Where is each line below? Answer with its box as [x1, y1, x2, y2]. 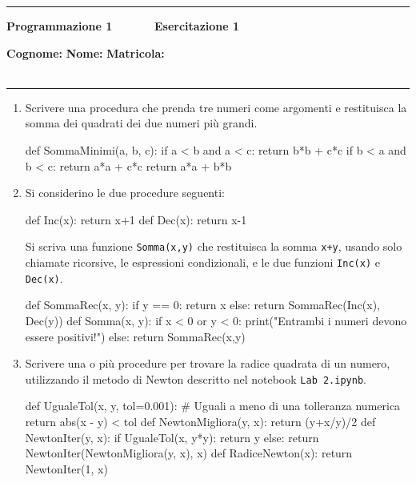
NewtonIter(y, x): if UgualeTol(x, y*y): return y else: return [25, 429, 319, 445]
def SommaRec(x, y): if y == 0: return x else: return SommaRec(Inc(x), [25, 296, 380, 313]
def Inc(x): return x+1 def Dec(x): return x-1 [25, 211, 247, 227]
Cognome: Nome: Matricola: [6, 44, 165, 61]
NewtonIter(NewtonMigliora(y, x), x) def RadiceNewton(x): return [25, 445, 353, 461]
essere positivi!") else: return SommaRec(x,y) [25, 328, 246, 344]
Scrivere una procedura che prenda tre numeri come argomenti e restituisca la [25, 99, 407, 115]
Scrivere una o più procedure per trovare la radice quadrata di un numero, [25, 355, 390, 372]
